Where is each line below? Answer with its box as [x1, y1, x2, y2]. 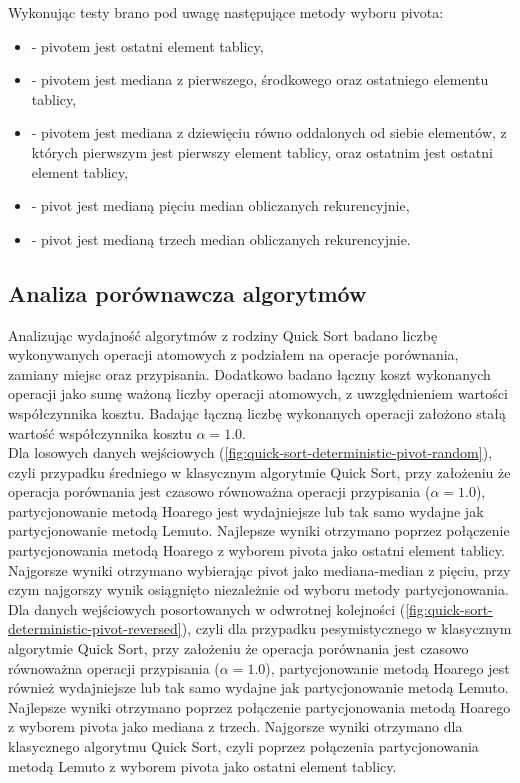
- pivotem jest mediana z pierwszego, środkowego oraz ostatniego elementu [31, 69, 489, 90]
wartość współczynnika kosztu [8, 422, 192, 443]
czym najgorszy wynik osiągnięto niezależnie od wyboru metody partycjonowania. [8, 579, 509, 600]
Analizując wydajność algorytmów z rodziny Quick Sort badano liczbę [8, 324, 438, 345]
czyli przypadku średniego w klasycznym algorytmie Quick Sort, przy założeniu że [8, 461, 511, 482]
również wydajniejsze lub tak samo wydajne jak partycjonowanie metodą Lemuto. [8, 677, 509, 698]
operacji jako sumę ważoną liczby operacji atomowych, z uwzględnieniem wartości [8, 383, 508, 404]
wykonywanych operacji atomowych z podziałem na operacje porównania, [8, 344, 459, 365]
